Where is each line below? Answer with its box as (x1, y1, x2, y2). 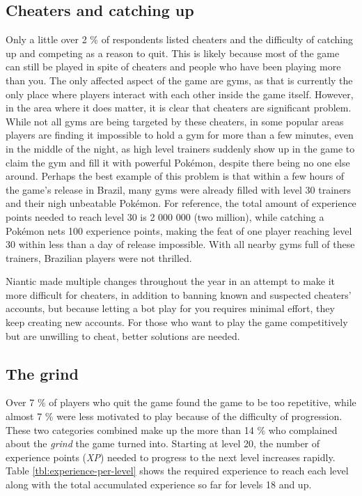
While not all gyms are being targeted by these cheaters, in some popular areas (6, 114, 344, 128)
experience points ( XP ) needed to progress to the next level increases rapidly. (6, 449, 336, 464)
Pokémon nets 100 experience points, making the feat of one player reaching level (6, 223, 352, 238)
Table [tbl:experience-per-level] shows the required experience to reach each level (6, 463, 349, 478)
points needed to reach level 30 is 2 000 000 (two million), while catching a (6, 209, 324, 224)
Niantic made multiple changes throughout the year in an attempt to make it (6, 274, 336, 288)
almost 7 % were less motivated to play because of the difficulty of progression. (6, 409, 343, 424)
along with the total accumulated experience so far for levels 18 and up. (6, 477, 312, 492)
